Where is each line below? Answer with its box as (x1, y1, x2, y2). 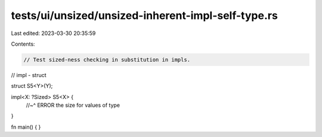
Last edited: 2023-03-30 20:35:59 (11, 30, 96, 37)
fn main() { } (11, 123, 41, 130)
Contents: (11, 40, 35, 47)
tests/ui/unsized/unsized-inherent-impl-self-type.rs (11, 9, 278, 22)
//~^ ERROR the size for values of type (26, 101, 120, 109)
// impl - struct (11, 71, 47, 78)
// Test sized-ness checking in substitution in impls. (23, 56, 191, 63)
